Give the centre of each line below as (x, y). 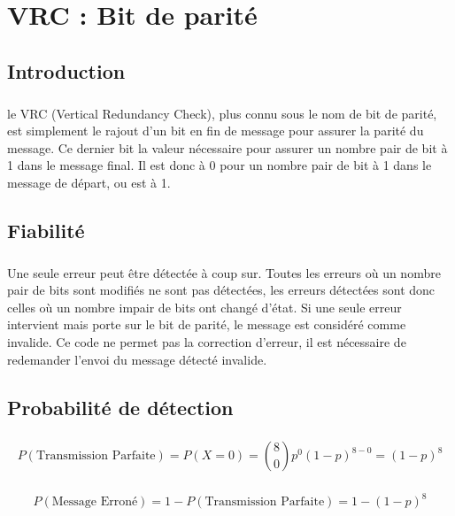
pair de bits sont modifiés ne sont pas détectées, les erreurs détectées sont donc (221, 290)
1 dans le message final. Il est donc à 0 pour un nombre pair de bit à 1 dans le (220, 165)
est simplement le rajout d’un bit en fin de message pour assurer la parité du (216, 131)
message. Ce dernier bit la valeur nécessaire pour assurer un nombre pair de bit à (227, 147)
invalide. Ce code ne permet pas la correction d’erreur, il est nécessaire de (207, 342)
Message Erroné (95, 502)
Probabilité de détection (120, 407)
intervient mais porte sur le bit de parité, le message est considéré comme (207, 324)
